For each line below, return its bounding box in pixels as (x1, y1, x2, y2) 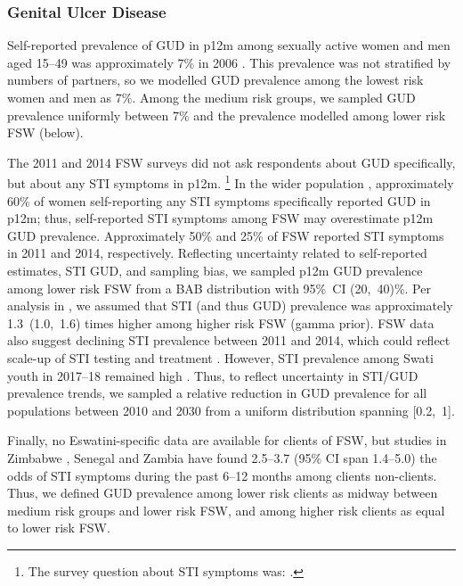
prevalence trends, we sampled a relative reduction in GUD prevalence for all (7, 384, 427, 402)
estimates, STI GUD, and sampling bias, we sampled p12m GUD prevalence (7, 261, 423, 279)
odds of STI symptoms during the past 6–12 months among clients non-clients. (7, 466, 437, 484)
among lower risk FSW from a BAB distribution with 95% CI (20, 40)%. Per (7, 278, 431, 297)
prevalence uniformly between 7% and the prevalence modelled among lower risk (7, 105, 446, 124)
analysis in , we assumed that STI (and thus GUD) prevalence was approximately (7, 296, 453, 315)
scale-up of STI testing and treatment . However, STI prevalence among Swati (7, 348, 434, 367)
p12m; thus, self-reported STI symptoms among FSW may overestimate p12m (7, 209, 434, 227)
